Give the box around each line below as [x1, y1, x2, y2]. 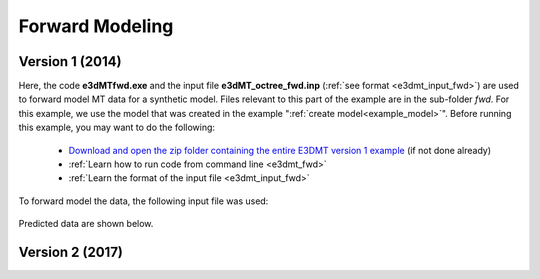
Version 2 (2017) [18, 244, 124, 260]
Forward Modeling [18, 15, 174, 37]
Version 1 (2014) [18, 53, 122, 70]
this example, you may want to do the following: [18, 121, 215, 134]
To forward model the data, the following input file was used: [18, 195, 269, 207]
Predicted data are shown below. [18, 218, 154, 230]
